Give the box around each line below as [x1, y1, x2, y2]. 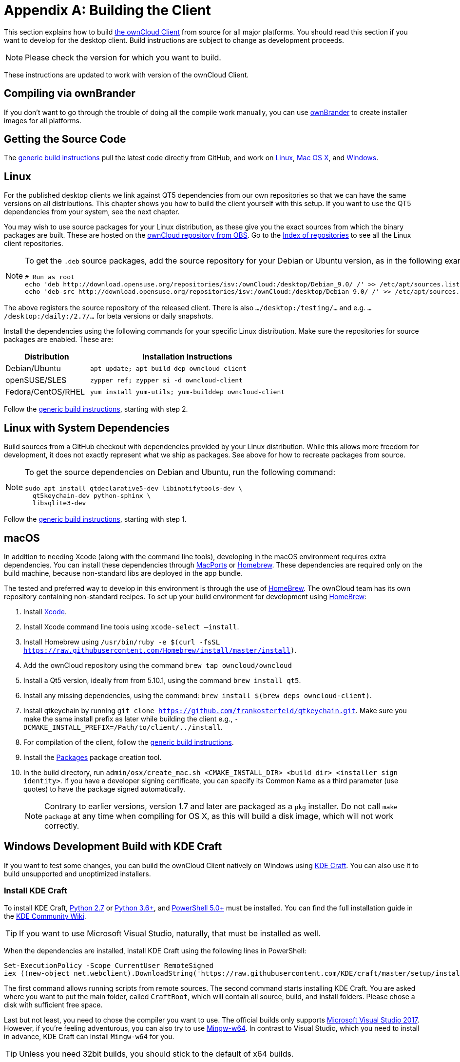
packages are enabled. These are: [4, 335, 114, 344]
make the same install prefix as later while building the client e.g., [23, 714, 233, 723]
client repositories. [4, 239, 63, 248]
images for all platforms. [4, 116, 81, 125]
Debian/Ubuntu [5, 363, 61, 374]
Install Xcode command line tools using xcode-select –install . [23, 622, 239, 631]
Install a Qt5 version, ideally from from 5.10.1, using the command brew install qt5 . [23, 676, 301, 684]
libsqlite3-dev [32, 499, 86, 507]
